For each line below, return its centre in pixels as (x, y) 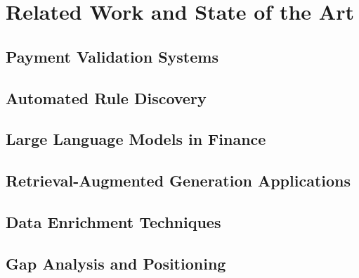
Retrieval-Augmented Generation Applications (178, 181)
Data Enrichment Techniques (113, 221)
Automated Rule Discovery (106, 97)
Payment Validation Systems (112, 56)
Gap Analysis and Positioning (116, 263)
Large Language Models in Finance (136, 139)
